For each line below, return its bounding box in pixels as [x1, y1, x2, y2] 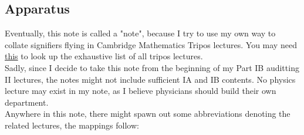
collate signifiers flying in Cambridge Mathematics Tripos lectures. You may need [5, 38, 297, 50]
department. [5, 96, 49, 108]
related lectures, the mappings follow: [5, 119, 139, 131]
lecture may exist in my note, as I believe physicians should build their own [5, 85, 276, 97]
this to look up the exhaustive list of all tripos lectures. [5, 50, 203, 62]
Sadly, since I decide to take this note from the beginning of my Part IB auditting [5, 61, 299, 73]
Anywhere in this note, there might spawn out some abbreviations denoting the [5, 107, 291, 120]
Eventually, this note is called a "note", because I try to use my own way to [5, 27, 276, 39]
